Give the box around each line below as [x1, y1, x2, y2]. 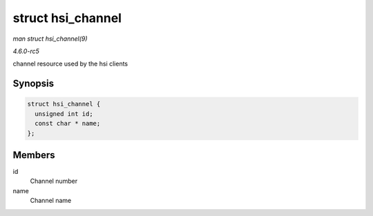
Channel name [30, 197, 72, 205]
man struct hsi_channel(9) [12, 35, 88, 43]
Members [12, 149, 55, 161]
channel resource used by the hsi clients [12, 59, 128, 68]
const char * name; [35, 119, 101, 128]
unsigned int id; [35, 110, 93, 117]
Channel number [30, 177, 78, 186]
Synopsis [12, 78, 55, 90]
